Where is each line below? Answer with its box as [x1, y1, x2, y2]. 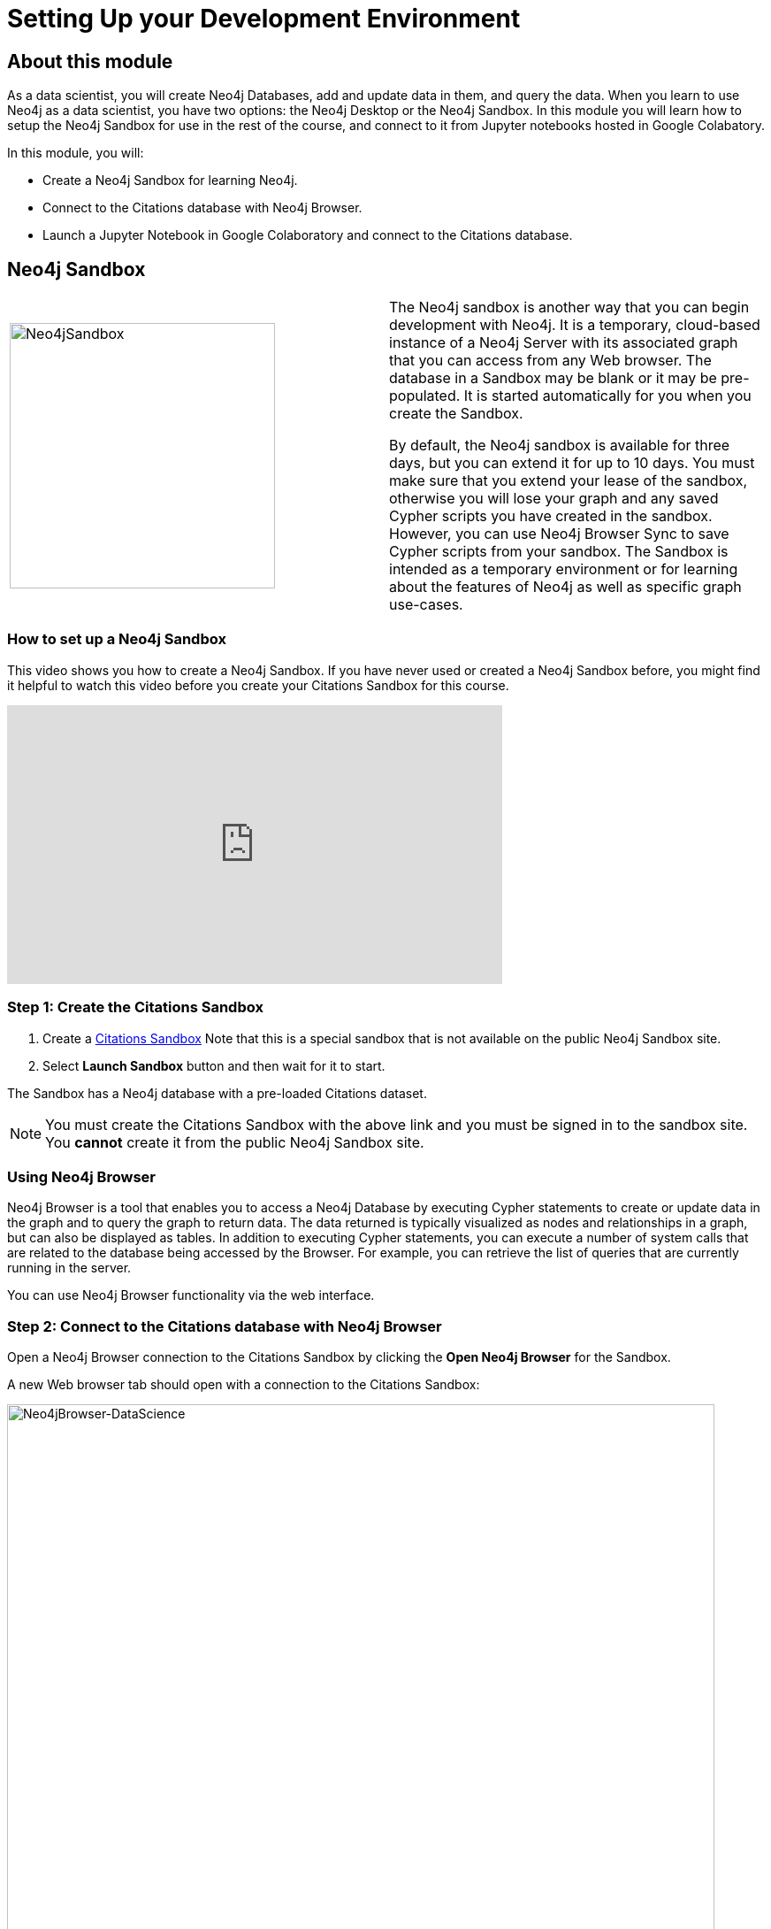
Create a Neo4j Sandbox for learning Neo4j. [42, 173, 298, 188]
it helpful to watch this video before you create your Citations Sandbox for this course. [7, 677, 509, 693]
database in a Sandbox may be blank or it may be [389, 369, 717, 388]
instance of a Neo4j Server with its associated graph [389, 334, 738, 352]
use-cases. [389, 596, 463, 614]
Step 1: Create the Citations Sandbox [7, 998, 263, 1017]
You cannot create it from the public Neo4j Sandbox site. [45, 1133, 424, 1151]
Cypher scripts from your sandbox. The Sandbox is [389, 542, 729, 561]
